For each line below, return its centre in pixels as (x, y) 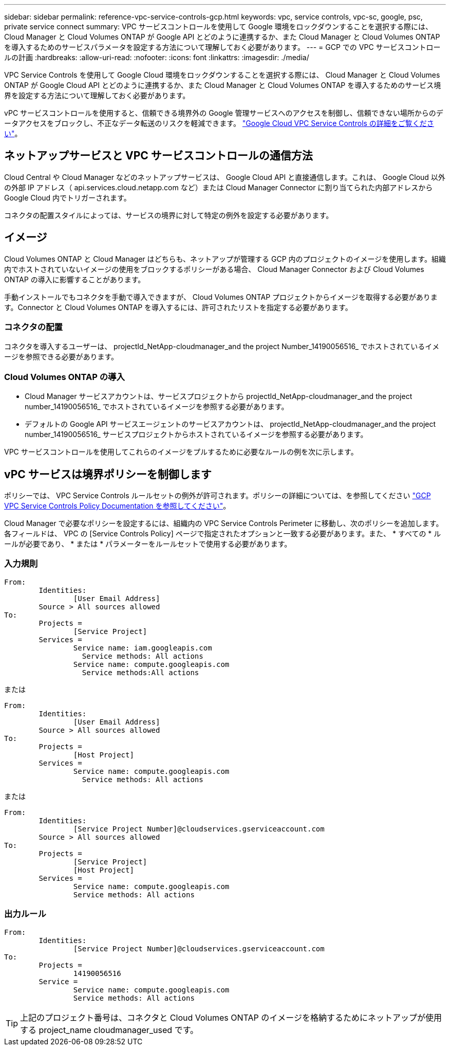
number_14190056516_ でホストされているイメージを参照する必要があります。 (157, 407)
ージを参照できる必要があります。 (61, 357)
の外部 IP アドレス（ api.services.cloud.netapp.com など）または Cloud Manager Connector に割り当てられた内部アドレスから (219, 187)
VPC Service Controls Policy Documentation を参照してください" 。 (117, 506)
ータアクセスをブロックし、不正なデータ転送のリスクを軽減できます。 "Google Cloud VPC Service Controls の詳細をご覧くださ (219, 123)
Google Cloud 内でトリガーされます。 (68, 197)
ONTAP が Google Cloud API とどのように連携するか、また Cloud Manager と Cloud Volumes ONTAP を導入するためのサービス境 (223, 85)
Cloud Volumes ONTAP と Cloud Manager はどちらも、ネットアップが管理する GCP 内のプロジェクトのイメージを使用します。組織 (225, 259)
